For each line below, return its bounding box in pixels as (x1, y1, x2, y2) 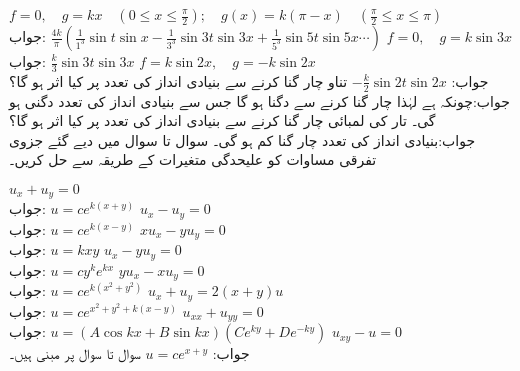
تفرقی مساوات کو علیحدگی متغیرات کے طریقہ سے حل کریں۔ (9, 149, 377, 170)
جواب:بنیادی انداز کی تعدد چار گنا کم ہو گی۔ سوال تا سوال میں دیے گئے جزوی (9, 129, 476, 150)
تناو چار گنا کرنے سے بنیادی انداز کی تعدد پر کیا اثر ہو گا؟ (9, 70, 348, 91)
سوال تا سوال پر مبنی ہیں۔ (9, 343, 141, 364)
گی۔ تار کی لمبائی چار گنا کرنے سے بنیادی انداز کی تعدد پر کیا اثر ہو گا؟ (9, 110, 436, 131)
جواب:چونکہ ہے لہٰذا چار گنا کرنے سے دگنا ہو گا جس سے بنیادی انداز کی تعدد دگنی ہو (9, 90, 510, 111)
